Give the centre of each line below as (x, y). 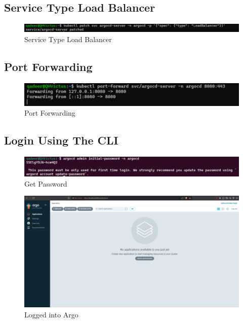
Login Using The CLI (61, 140)
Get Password (46, 183)
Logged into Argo (51, 314)
